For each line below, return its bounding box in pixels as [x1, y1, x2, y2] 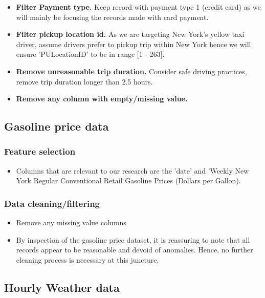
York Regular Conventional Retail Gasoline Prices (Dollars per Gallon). [16, 175, 241, 186]
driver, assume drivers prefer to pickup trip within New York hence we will [16, 38, 251, 49]
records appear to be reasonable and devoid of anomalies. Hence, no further [16, 244, 253, 255]
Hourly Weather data [4, 279, 120, 295]
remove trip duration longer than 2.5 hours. [16, 76, 153, 87]
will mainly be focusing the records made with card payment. [16, 11, 209, 22]
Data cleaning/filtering [4, 197, 100, 209]
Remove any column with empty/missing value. [16, 93, 188, 104]
